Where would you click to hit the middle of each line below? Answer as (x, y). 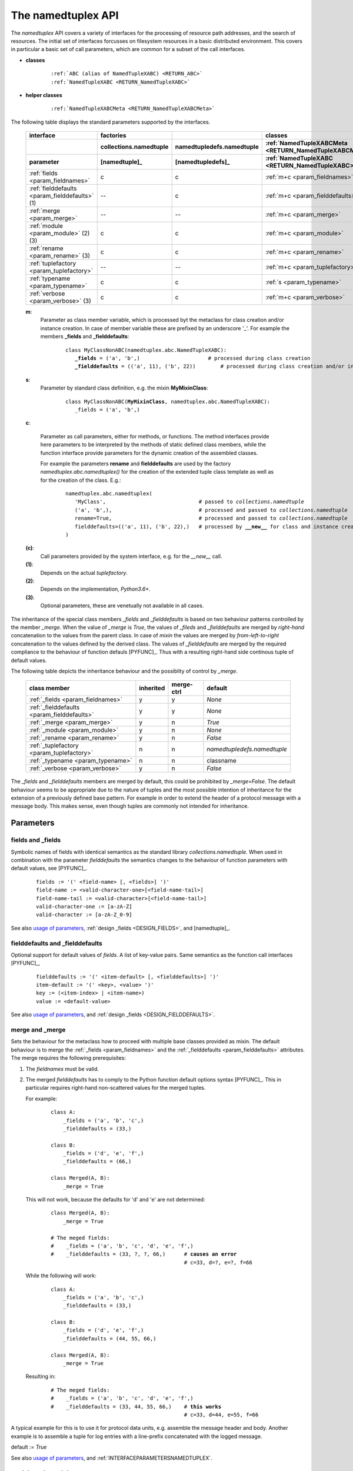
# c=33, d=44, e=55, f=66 (221, 1415)
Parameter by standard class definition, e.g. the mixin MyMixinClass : (124, 388)
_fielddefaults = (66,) (97, 1162)
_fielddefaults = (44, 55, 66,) (109, 1338)
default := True (29, 1447)
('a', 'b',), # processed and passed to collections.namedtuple (211, 510)
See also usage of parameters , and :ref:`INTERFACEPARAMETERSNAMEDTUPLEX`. (112, 1458)
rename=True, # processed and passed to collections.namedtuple (211, 518)
